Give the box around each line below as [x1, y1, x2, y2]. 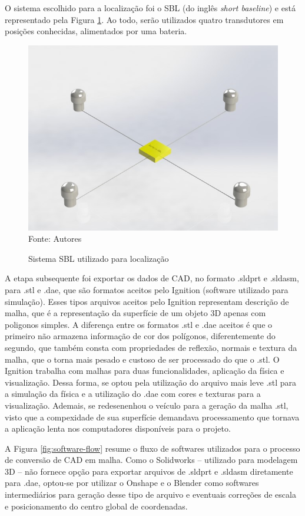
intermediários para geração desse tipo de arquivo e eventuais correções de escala [5, 488, 296, 501]
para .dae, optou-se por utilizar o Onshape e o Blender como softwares [5, 476, 259, 489]
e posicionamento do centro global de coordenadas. [5, 499, 188, 512]
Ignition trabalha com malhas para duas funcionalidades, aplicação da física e [5, 364, 284, 377]
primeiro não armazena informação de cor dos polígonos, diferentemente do [5, 330, 276, 342]
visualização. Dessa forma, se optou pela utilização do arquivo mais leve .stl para [5, 376, 297, 388]
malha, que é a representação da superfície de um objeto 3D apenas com [5, 307, 266, 319]
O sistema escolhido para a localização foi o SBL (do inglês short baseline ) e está [5, 2, 296, 14]
